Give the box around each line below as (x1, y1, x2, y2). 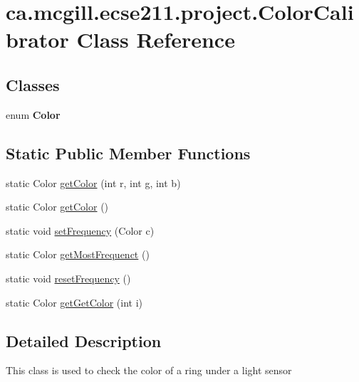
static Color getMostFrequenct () (6, 247, 150, 262)
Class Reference (76, 25, 235, 54)
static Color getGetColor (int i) (6, 295, 142, 309)
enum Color (6, 107, 61, 122)
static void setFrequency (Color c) (6, 223, 155, 238)
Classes (6, 73, 60, 95)
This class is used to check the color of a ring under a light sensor (6, 363, 292, 378)
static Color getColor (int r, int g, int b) (6, 175, 181, 190)
